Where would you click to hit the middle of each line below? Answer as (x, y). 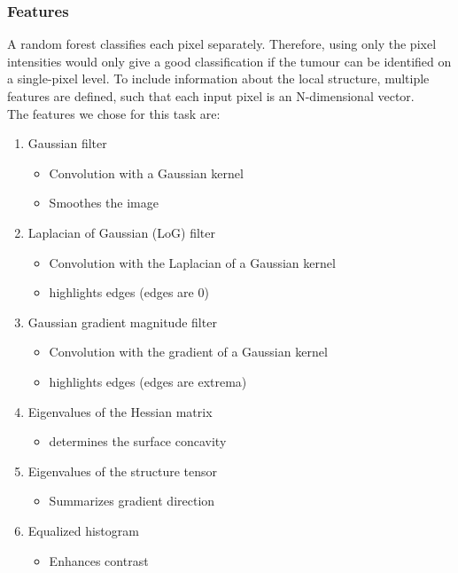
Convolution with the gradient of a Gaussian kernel (188, 352)
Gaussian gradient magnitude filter (122, 322)
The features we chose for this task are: (114, 113)
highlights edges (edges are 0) (129, 292)
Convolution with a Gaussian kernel (146, 173)
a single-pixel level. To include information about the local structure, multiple (218, 78)
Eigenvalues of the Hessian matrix (120, 411)
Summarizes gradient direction (132, 501)
